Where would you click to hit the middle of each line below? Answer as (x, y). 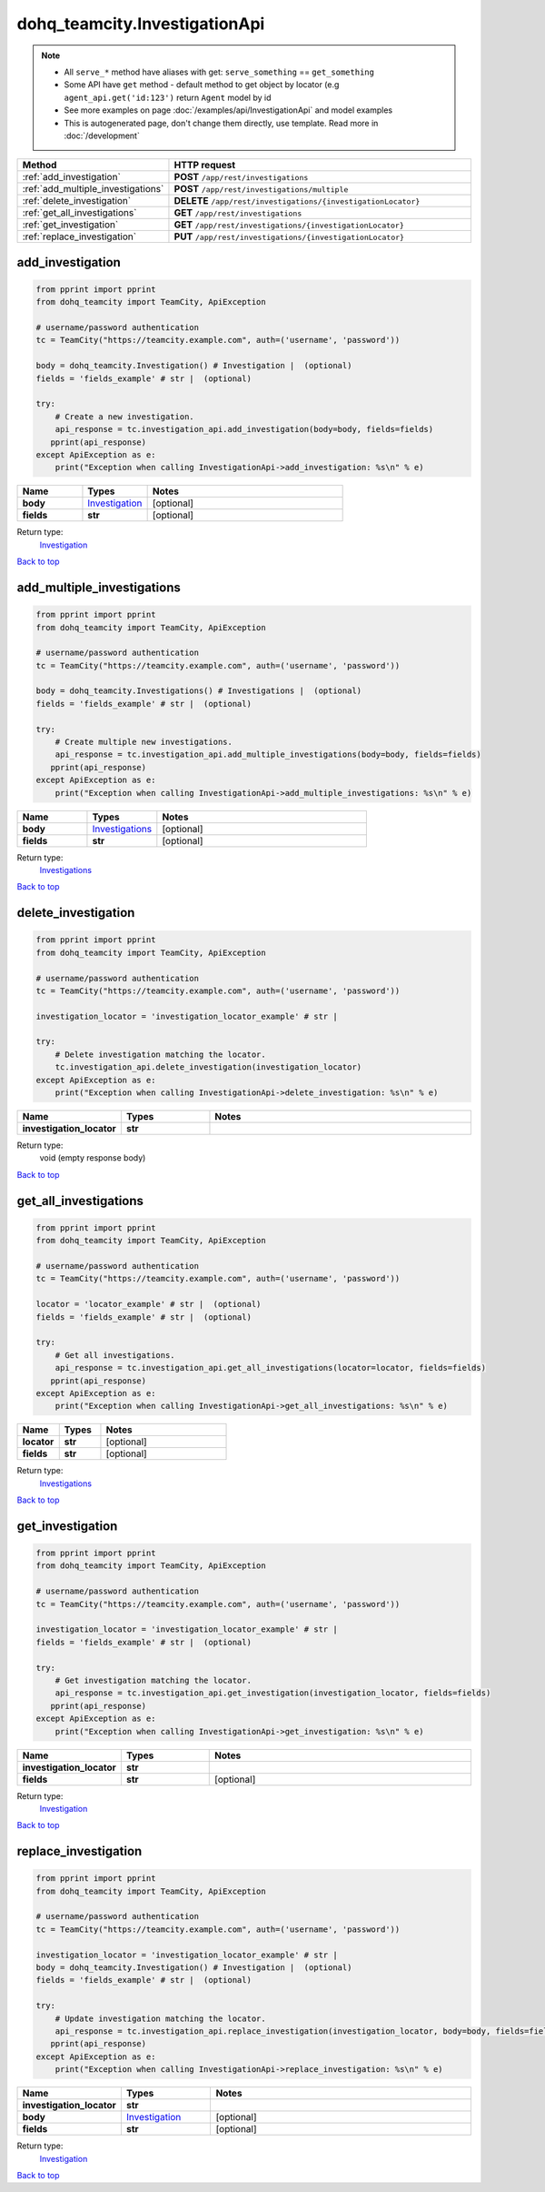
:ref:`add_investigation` (72, 177)
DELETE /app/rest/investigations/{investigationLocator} (297, 201)
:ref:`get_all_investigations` (79, 213)
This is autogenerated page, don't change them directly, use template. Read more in (221, 123)
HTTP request (205, 166)
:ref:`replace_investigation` (79, 236)
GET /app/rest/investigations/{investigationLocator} (289, 225)
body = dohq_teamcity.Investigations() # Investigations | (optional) (199, 691)
